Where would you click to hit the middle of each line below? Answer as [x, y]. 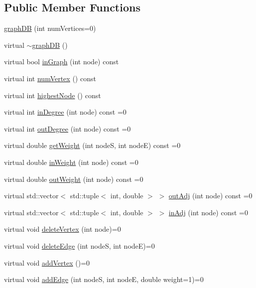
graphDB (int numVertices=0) [50, 28]
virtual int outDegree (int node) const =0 [67, 128]
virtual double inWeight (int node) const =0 [71, 162]
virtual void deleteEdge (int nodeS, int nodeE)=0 [79, 245]
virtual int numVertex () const [50, 78]
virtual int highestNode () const [53, 95]
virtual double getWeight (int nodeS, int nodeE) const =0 [92, 145]
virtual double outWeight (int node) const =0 [74, 179]
